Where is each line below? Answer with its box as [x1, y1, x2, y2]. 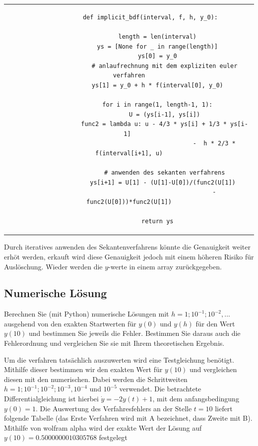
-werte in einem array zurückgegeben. [108, 261, 222, 271]
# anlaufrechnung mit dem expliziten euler [91, 62, 238, 69]
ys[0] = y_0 [137, 53, 177, 60]
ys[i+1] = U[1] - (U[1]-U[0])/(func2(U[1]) [90, 179, 236, 186]
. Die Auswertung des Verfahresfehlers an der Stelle [36, 403, 192, 413]
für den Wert [195, 318, 235, 328]
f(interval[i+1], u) [95, 150, 163, 157]
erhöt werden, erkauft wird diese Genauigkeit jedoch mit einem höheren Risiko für [4, 251, 254, 261]
